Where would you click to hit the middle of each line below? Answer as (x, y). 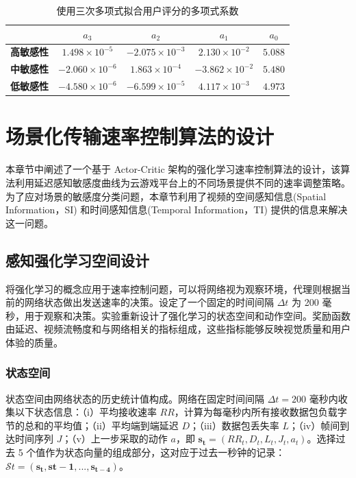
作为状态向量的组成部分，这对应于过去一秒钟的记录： (165, 452)
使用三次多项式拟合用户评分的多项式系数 (148, 10)
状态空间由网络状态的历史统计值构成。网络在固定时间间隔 (135, 398)
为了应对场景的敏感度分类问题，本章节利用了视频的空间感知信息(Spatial (166, 196)
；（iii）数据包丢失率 (234, 425)
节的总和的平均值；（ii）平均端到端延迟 (92, 425)
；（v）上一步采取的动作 (115, 439)
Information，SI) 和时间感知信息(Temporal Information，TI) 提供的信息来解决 (177, 210)
